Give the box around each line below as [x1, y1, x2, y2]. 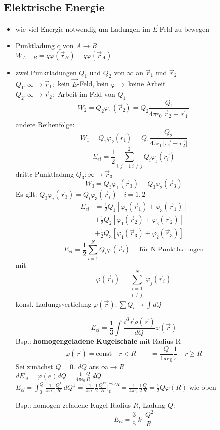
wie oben [189, 382, 216, 392]
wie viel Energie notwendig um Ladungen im [15, 24, 150, 34]
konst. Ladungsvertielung [15, 298, 92, 309]
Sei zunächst [15, 361, 53, 372]
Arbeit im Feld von [57, 89, 115, 99]
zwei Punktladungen [15, 67, 77, 77]
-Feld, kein [77, 78, 109, 89]
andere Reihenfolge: [15, 119, 75, 129]
